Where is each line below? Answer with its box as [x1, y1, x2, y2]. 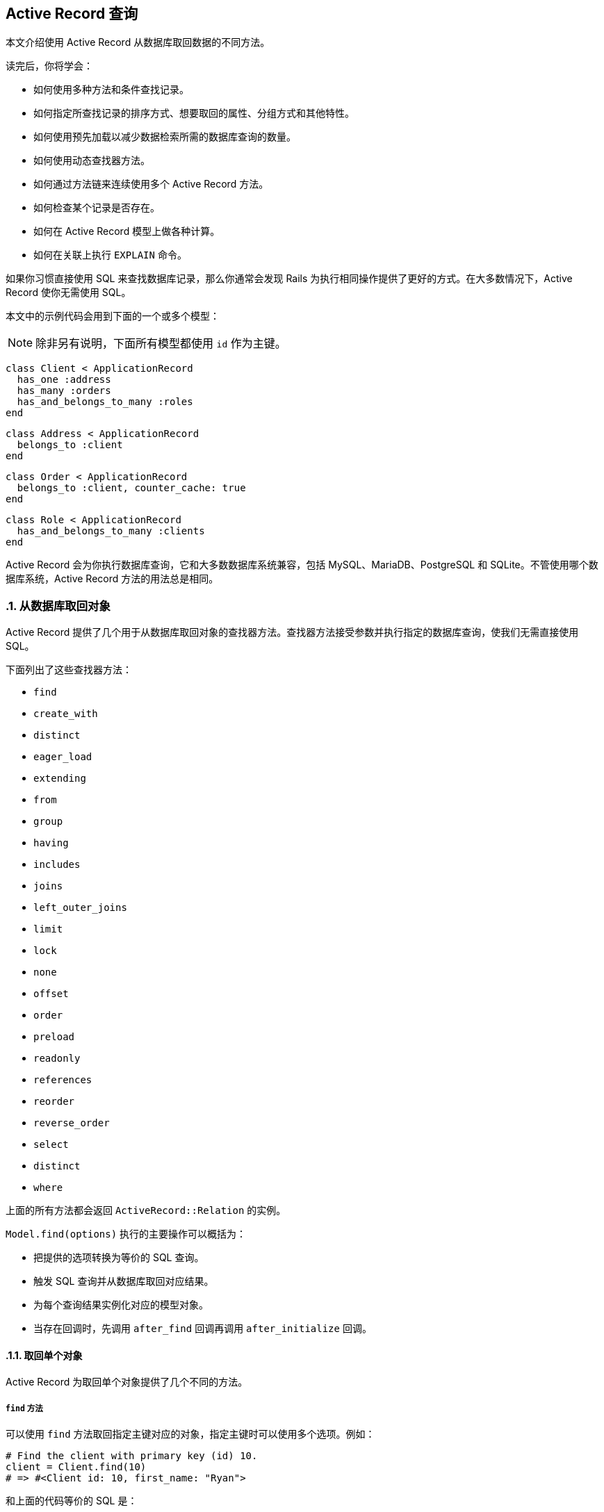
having [33, 837, 69, 849]
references [33, 1074, 92, 1086]
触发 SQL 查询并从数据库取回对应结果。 [33, 1275, 214, 1288]
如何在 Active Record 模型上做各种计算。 [33, 225, 220, 238]
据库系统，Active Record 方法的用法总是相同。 [6, 573, 219, 585]
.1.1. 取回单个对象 [6, 1349, 83, 1361]
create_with [33, 708, 98, 720]
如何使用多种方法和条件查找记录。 [33, 83, 189, 96]
